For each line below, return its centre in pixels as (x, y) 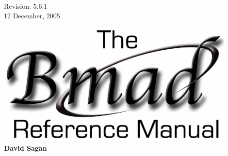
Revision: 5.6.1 (26, 6)
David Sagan (25, 148)
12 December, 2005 (32, 15)
